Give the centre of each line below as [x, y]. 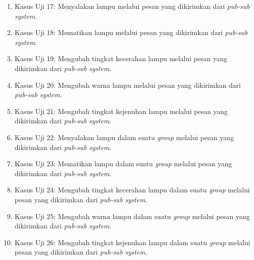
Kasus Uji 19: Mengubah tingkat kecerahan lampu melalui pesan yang [121, 58]
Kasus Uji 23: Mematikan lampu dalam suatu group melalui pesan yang [123, 164]
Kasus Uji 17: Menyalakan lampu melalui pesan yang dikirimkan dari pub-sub [132, 6]
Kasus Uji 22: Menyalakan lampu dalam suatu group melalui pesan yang [124, 137]
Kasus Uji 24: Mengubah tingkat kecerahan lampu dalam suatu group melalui [132, 190]
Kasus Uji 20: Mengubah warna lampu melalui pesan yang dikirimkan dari [128, 85]
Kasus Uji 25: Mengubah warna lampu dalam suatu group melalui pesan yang [132, 216]
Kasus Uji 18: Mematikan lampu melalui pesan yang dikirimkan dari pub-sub [131, 32]
